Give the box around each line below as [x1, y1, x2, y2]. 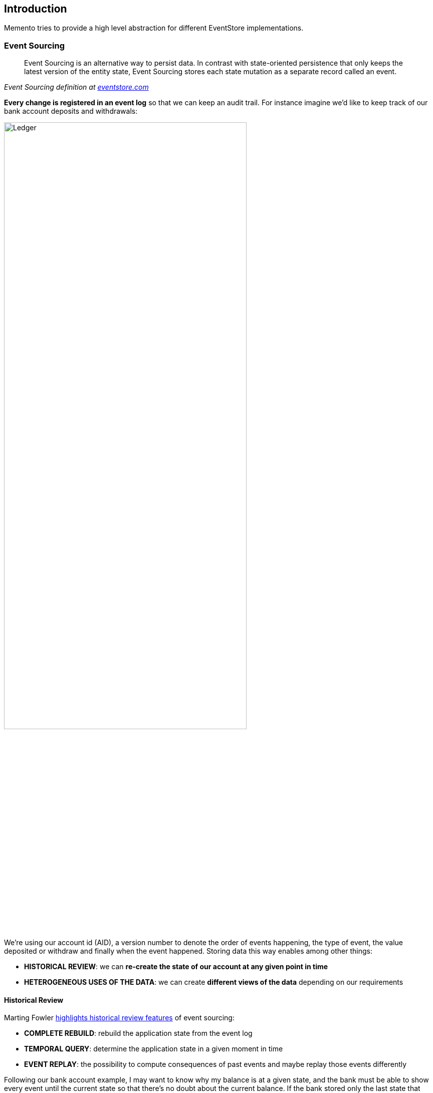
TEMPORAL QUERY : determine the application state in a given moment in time [24, 1044, 283, 1053]
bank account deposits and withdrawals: [4, 107, 138, 116]
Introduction [4, 3, 67, 15]
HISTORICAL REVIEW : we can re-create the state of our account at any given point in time [24, 962, 328, 971]
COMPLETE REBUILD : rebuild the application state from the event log [24, 1029, 253, 1038]
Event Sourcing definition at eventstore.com [4, 83, 149, 92]
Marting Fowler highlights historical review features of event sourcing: [4, 1013, 235, 1022]
